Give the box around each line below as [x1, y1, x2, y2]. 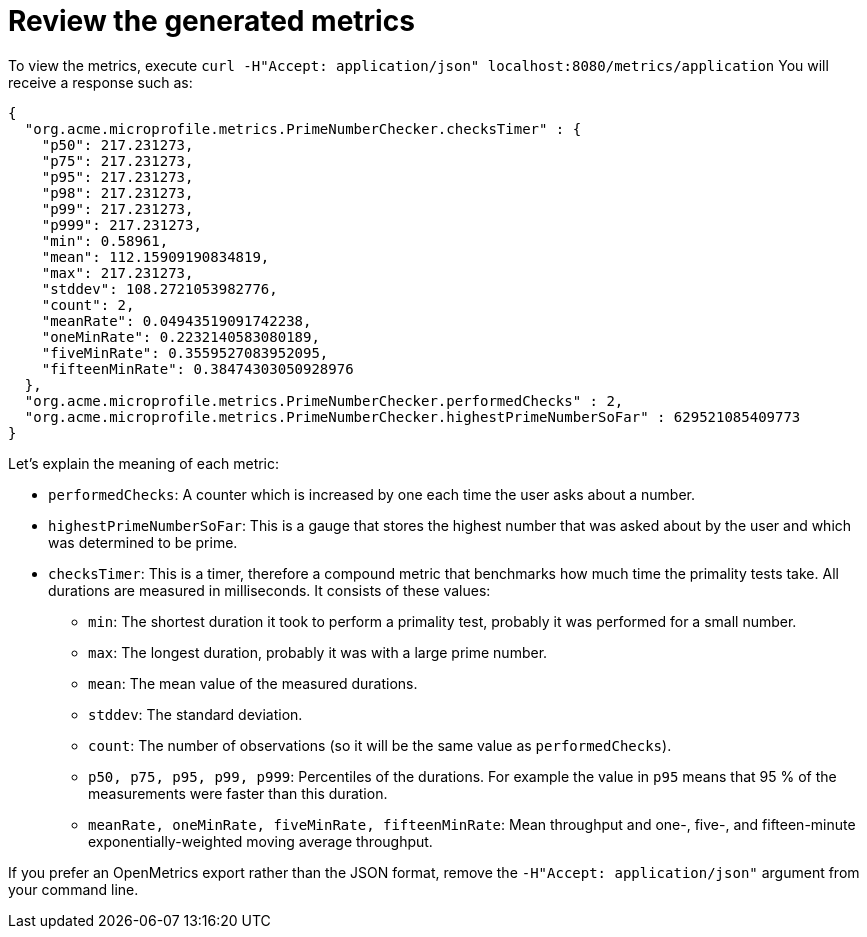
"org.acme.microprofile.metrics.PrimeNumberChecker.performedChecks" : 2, [24, 392, 624, 409]
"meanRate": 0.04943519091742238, [41, 312, 312, 329]
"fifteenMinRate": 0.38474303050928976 [41, 360, 354, 377]
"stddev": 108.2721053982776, [41, 280, 278, 297]
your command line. [8, 880, 139, 898]
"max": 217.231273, [41, 264, 194, 281]
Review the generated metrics [8, 4, 415, 38]
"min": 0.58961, [41, 232, 169, 249]
